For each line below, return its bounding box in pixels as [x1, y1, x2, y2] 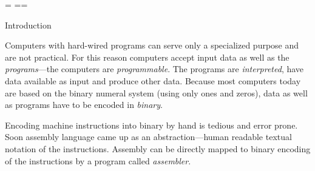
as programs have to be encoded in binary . [5, 98, 163, 111]
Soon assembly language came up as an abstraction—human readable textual [5, 130, 292, 143]
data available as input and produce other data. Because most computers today [5, 74, 301, 87]
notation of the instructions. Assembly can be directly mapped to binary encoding [5, 142, 311, 155]
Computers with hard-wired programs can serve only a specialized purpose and [5, 39, 299, 52]
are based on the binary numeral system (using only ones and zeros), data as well [5, 86, 308, 99]
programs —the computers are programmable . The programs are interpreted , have [5, 62, 304, 75]
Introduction [5, 18, 52, 31]
